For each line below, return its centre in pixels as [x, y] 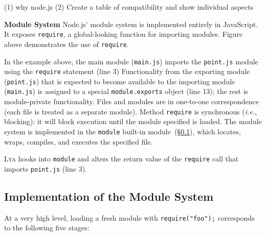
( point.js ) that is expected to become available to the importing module [120, 81]
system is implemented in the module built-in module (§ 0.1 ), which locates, [123, 131]
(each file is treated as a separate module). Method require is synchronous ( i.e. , [130, 111]
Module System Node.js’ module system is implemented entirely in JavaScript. [131, 24]
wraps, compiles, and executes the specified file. [79, 141]
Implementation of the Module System [109, 196]
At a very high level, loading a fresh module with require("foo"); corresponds [129, 217]
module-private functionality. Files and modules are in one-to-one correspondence [131, 101]
